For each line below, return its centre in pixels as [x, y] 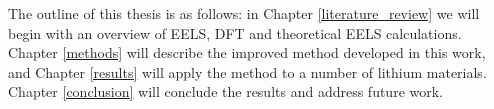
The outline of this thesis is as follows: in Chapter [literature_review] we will [244, 13]
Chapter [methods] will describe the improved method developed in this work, [247, 52]
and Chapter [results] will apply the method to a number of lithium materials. [247, 71]
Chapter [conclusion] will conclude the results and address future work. [226, 91]
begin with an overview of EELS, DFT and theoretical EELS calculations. [235, 32]
